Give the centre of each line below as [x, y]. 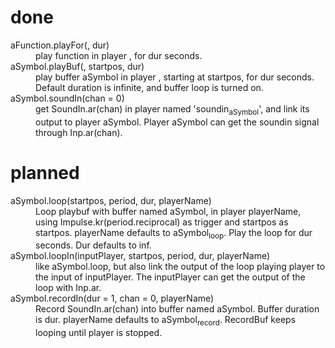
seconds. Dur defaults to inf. [93, 245]
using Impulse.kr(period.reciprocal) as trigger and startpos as [162, 222]
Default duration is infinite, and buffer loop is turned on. [149, 87]
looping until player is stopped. [99, 333]
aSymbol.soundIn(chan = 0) [67, 98]
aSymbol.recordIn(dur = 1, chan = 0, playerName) [112, 298]
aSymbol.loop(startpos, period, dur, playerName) [111, 200]
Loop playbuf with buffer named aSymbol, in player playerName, [168, 211]
